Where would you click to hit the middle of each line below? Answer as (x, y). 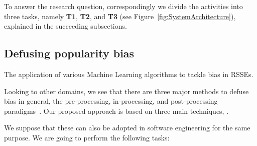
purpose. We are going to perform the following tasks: (87, 137)
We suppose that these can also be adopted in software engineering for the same (127, 128)
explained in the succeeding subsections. (66, 26)
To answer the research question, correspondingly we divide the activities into (123, 6)
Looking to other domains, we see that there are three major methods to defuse (126, 91)
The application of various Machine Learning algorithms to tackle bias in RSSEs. (129, 74)
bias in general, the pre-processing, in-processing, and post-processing (111, 101)
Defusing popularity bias (69, 53)
